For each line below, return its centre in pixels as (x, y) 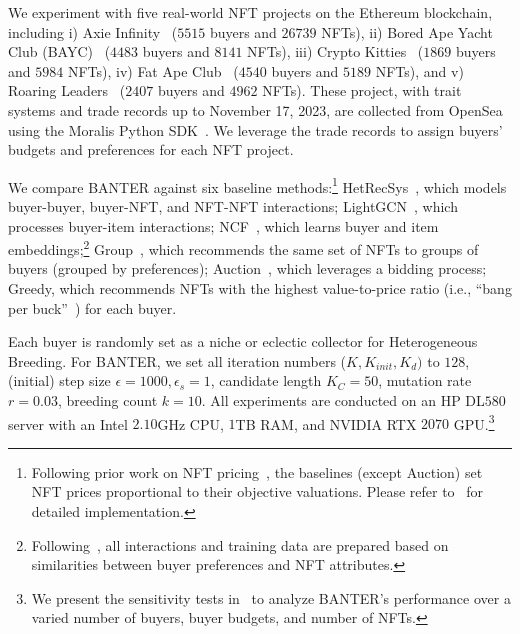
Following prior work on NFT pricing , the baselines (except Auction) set (257, 471)
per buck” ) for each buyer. (92, 307)
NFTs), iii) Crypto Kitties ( (335, 51)
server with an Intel (68, 423)
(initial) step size (59, 380)
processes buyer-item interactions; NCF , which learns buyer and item (223, 225)
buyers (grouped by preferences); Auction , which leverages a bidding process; (247, 268)
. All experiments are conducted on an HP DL (343, 400)
